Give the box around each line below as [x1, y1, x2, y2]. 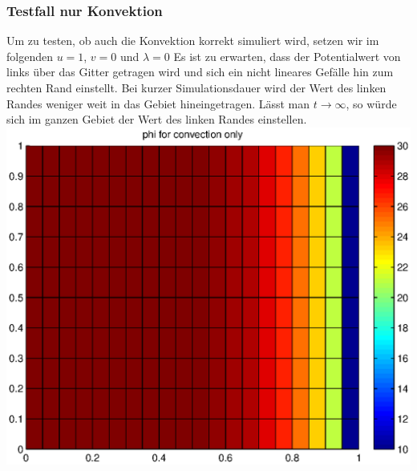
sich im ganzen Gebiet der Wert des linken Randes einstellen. [6, 111, 307, 128]
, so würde [346, 95, 397, 112]
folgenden [6, 47, 53, 64]
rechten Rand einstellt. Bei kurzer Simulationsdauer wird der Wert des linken [6, 79, 387, 95]
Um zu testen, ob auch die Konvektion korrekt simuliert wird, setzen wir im [6, 32, 379, 49]
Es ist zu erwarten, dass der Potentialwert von [173, 47, 401, 64]
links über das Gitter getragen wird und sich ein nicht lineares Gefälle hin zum [6, 63, 394, 80]
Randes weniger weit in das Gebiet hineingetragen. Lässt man [6, 95, 310, 112]
